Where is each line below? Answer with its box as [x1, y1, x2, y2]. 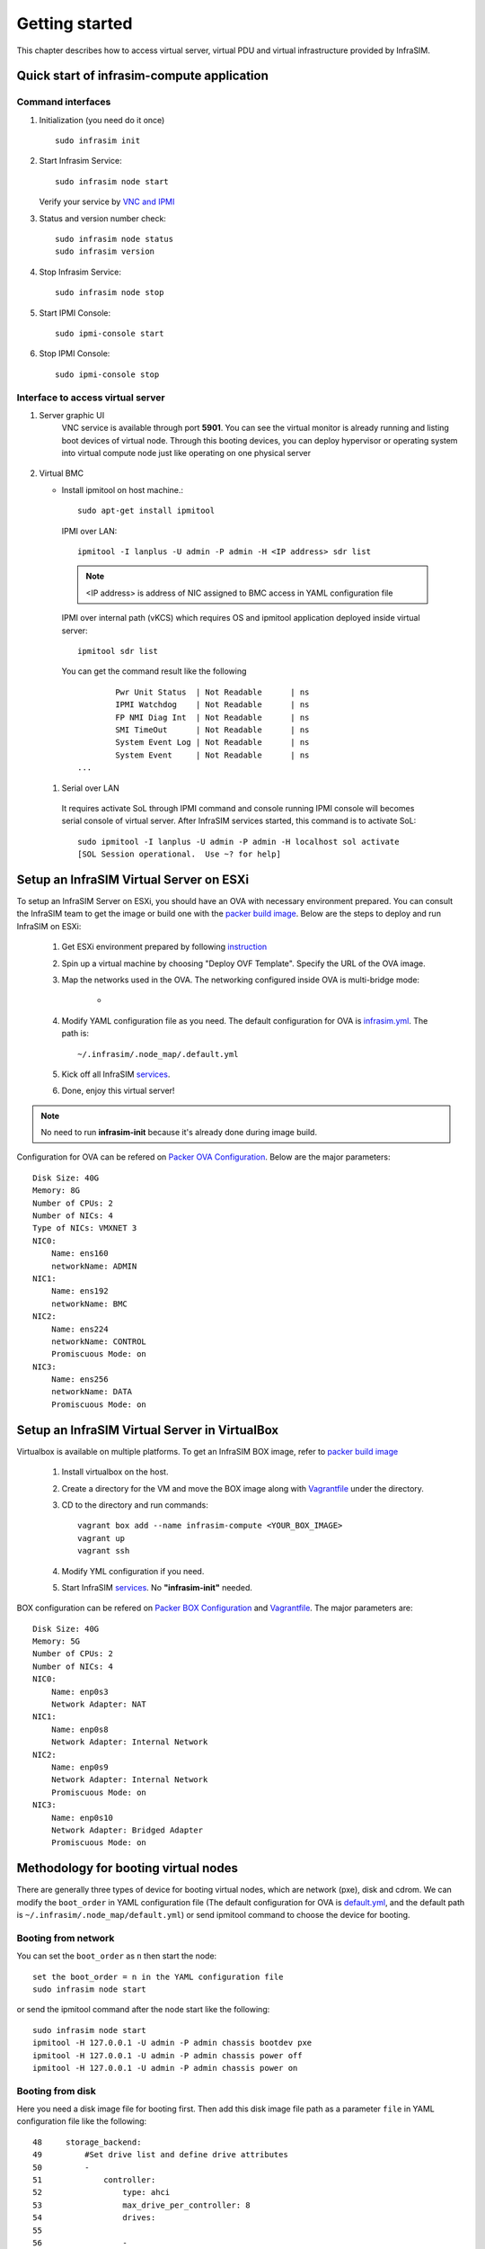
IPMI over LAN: [61, 525, 118, 536]
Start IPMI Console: [39, 307, 111, 318]
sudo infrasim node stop [55, 288, 164, 298]
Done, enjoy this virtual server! [61, 1085, 175, 1097]
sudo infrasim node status [55, 234, 174, 245]
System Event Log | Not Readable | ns [115, 738, 310, 748]
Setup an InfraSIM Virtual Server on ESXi [16, 872, 250, 887]
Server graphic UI [39, 409, 105, 420]
